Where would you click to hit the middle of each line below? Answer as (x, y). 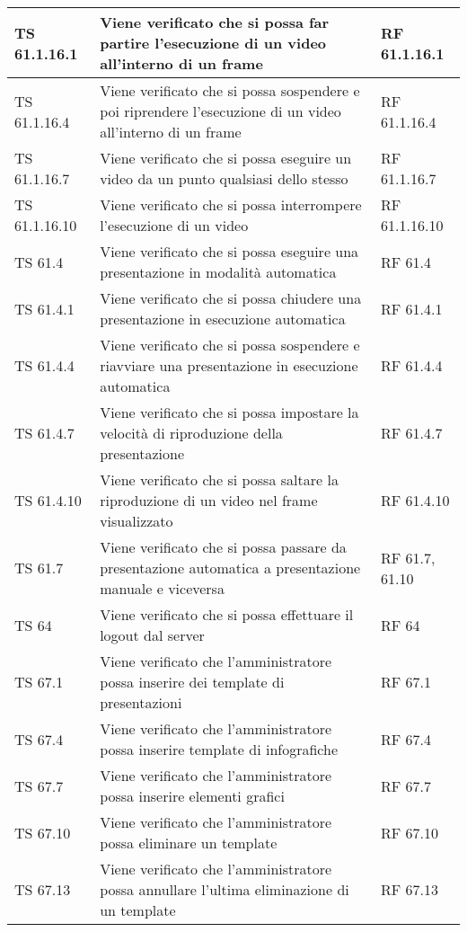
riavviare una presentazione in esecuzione (229, 365)
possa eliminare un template (189, 843)
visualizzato (137, 521)
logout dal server (152, 635)
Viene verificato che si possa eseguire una (229, 251)
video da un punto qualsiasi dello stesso (224, 178)
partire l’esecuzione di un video (213, 43)
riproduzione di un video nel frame (209, 500)
